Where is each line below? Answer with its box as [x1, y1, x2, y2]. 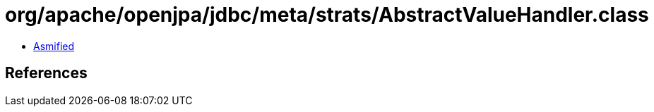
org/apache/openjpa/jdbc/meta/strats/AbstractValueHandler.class [5, 3, 649, 27]
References [5, 64, 88, 82]
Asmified [33, 39, 75, 52]
